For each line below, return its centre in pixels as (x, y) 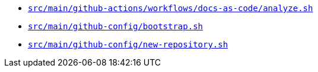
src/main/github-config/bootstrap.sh (116, 26)
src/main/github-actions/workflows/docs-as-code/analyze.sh (171, 8)
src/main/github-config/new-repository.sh (128, 44)
